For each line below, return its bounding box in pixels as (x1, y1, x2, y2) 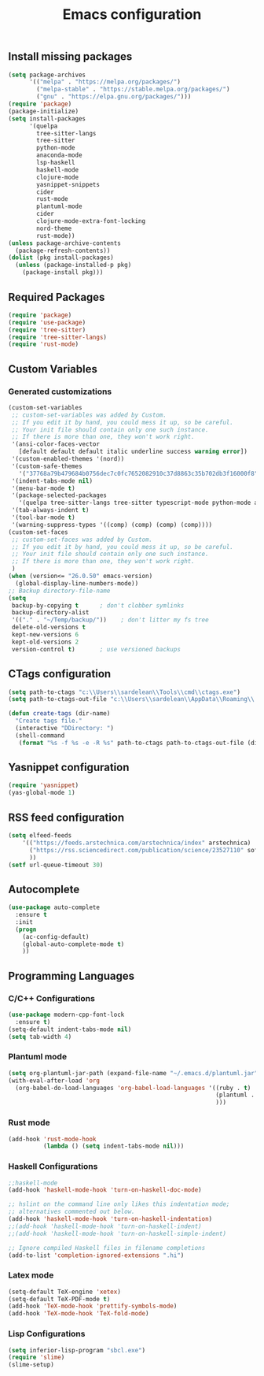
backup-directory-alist (11, 609, 90, 617)
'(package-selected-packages (11, 491, 108, 499)
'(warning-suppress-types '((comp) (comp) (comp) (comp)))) (11, 521, 213, 529)
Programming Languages (8, 969, 135, 982)
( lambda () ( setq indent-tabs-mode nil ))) (42, 1142, 185, 1151)
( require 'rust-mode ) (8, 340, 79, 348)
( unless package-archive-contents (8, 239, 122, 247)
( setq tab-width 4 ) (8, 1033, 72, 1040)
